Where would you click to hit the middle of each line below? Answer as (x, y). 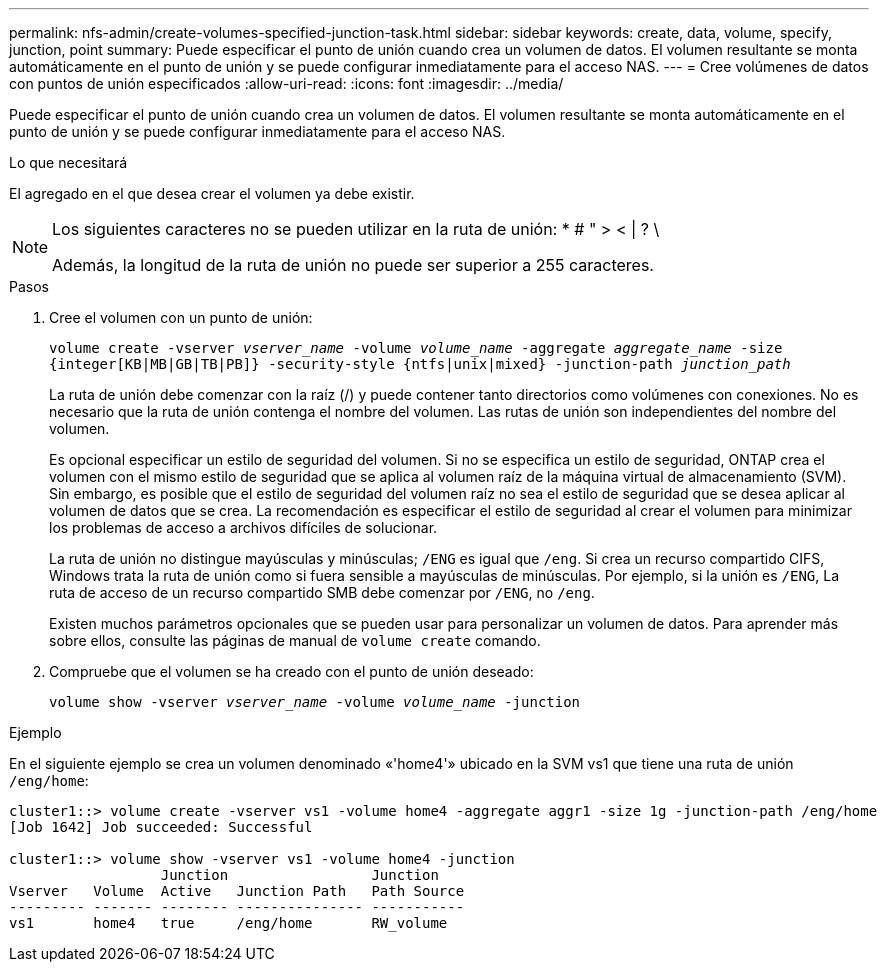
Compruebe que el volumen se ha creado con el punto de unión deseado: (291, 671)
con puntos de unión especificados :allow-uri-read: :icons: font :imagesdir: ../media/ (286, 83)
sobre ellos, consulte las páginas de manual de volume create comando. (295, 640)
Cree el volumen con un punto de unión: (181, 317)
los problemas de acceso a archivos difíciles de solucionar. (243, 527)
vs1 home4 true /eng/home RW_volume (228, 923)
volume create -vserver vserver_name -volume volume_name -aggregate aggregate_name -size (416, 348)
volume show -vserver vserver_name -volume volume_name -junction (315, 702)
